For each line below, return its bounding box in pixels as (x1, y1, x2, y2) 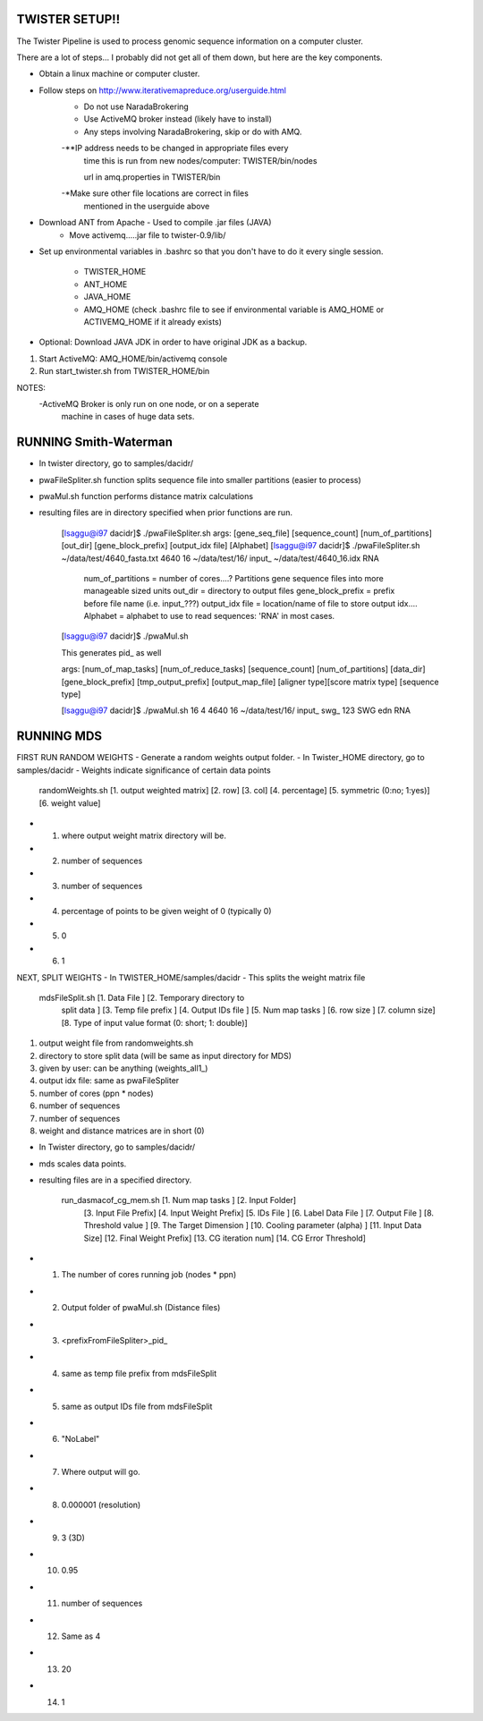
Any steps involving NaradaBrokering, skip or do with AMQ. (83, 126, 302, 137)
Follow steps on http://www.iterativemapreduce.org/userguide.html (38, 85, 286, 96)
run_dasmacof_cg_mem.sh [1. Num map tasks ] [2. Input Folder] (61, 1195, 297, 1206)
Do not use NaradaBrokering (83, 101, 190, 112)
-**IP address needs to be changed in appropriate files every (61, 143, 289, 154)
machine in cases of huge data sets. (61, 411, 195, 422)
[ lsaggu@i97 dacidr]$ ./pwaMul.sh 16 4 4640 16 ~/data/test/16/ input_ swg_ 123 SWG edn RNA (61, 705, 411, 716)
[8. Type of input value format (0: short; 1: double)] (61, 1017, 248, 1028)
